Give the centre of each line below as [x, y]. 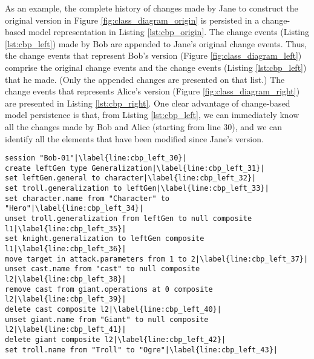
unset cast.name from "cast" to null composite [103, 269]
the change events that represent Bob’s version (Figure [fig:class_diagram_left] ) [153, 55]
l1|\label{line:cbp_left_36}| [66, 249]
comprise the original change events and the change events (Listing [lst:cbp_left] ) [156, 67]
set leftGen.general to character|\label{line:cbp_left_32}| [131, 178]
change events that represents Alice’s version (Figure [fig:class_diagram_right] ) [152, 91]
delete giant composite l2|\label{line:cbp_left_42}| [116, 339]
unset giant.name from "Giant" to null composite [107, 319]
